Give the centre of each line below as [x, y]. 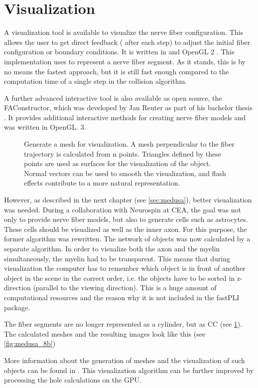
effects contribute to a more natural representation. [102, 183]
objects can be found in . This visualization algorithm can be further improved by [129, 370]
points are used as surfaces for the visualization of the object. [118, 163]
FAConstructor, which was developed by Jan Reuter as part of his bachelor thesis [128, 107]
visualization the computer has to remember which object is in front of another [125, 268]
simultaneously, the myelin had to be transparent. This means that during [117, 258]
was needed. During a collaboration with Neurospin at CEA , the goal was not [123, 209]
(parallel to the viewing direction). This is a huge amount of [125, 288]
